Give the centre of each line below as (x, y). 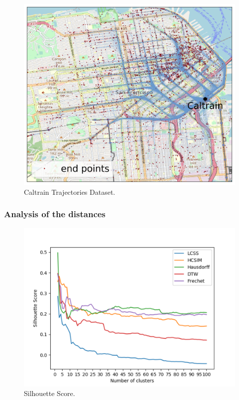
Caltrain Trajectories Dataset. (70, 192)
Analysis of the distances (55, 214)
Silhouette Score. (50, 393)
